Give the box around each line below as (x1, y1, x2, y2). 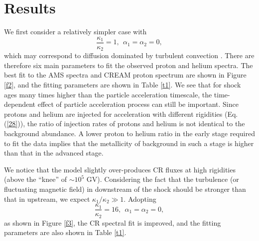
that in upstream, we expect (4, 193, 90, 204)
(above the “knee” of (4, 174, 67, 184)
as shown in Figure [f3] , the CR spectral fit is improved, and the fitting (4, 217, 221, 228)
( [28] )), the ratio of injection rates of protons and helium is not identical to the (4, 118, 245, 129)
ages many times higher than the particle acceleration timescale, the (4, 89, 212, 99)
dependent (4, 99, 36, 109)
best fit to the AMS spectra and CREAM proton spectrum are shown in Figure (4, 70, 247, 80)
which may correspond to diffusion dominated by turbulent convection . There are (4, 50, 255, 61)
